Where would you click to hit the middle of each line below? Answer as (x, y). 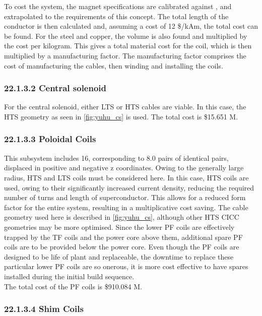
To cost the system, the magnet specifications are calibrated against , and (118, 6)
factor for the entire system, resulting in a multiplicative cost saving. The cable (126, 207)
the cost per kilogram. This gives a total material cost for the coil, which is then (128, 46)
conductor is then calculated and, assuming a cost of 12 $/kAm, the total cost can (131, 26)
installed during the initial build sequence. (69, 276)
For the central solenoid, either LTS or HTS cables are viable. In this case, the (125, 107)
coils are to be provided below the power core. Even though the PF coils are (122, 247)
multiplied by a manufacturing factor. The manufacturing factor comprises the (125, 55)
